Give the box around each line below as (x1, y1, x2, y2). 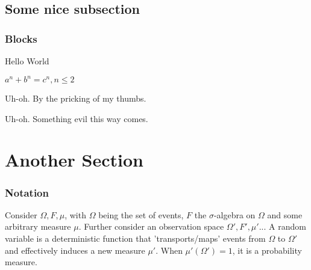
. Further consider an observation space (78, 220, 224, 233)
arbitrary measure (5, 220, 71, 233)
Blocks (5, 31, 37, 46)
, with (64, 208, 86, 221)
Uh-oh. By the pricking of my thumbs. (5, 92, 146, 105)
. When (155, 244, 183, 256)
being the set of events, (98, 208, 184, 221)
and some (267, 208, 303, 221)
